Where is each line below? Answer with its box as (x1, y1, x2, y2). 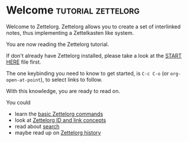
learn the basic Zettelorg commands (14, 110, 103, 117)
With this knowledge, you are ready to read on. (6, 87, 120, 94)
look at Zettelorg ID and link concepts (14, 116, 106, 124)
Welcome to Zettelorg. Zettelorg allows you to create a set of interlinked (6, 23, 181, 30)
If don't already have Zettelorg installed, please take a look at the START (6, 52, 182, 59)
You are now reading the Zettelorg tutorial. (6, 41, 109, 48)
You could (6, 98, 31, 106)
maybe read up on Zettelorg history (14, 129, 102, 136)
